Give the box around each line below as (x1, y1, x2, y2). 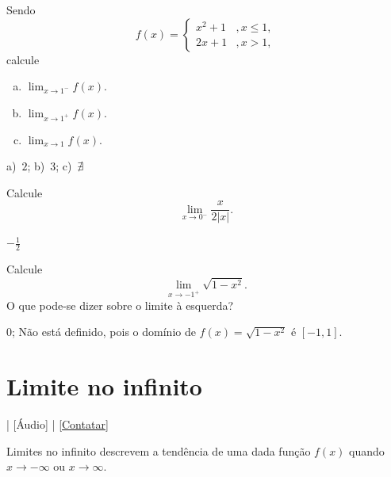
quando (349, 442, 385, 459)
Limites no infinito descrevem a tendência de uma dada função (6, 442, 311, 459)
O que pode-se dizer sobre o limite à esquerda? (6, 296, 234, 313)
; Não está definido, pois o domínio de (12, 323, 196, 340)
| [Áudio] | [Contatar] (6, 416, 109, 433)
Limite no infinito (6, 370, 202, 403)
